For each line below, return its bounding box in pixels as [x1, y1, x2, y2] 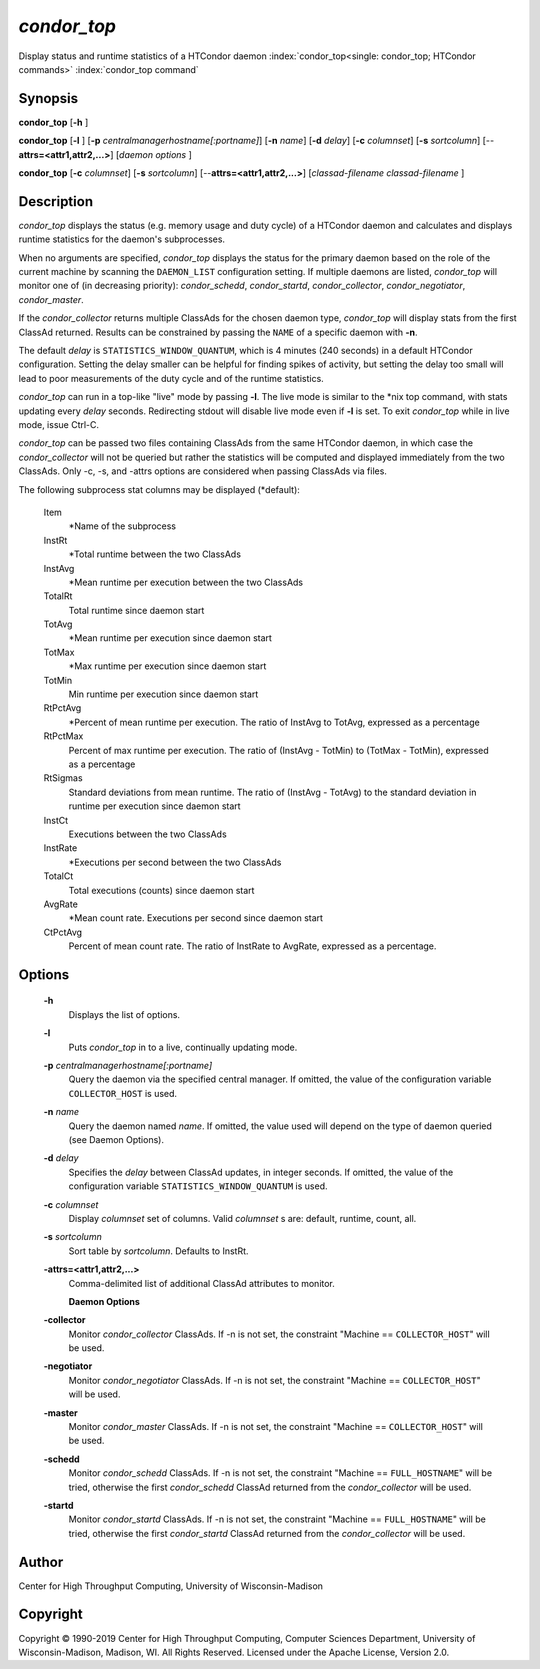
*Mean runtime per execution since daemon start [68, 632, 272, 644]
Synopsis [18, 90, 79, 107]
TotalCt [43, 870, 74, 882]
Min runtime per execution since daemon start [68, 688, 259, 700]
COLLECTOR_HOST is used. [68, 1087, 178, 1099]
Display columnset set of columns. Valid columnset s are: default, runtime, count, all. [68, 1212, 417, 1224]
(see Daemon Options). [68, 1133, 165, 1145]
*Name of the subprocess [68, 520, 177, 532]
